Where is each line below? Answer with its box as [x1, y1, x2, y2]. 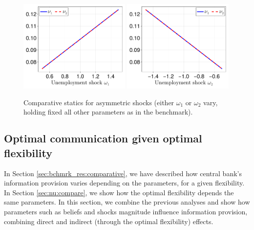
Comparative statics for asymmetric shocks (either [23, 97, 174, 107]
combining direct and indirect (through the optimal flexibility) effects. [4, 216, 213, 226]
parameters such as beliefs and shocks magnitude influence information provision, [4, 206, 248, 216]
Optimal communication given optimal [4, 131, 202, 146]
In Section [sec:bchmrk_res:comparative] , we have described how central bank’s [4, 168, 242, 178]
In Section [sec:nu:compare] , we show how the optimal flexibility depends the [4, 187, 234, 197]
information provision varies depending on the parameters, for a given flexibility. [4, 178, 245, 188]
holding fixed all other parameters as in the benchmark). [23, 107, 193, 117]
